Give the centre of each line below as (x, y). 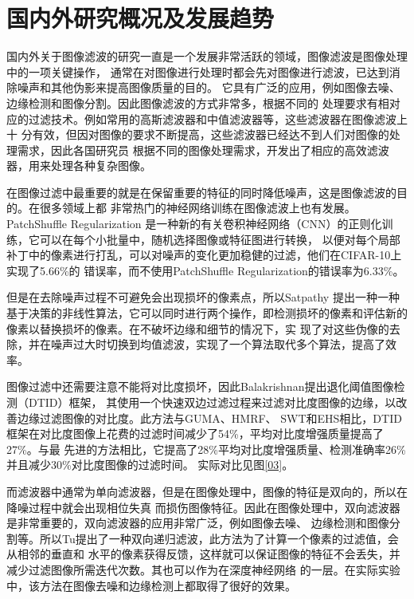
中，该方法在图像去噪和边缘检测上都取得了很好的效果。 (151, 585)
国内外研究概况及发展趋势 (141, 18)
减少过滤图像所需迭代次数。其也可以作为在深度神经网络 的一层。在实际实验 (203, 569)
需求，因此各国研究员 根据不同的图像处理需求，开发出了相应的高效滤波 (203, 150)
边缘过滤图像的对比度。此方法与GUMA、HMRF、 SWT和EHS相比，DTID (209, 418)
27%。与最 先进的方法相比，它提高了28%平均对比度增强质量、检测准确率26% (206, 449)
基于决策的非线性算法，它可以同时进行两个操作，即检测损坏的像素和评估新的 (207, 313)
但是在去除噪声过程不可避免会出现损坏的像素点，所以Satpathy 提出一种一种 (203, 297)
